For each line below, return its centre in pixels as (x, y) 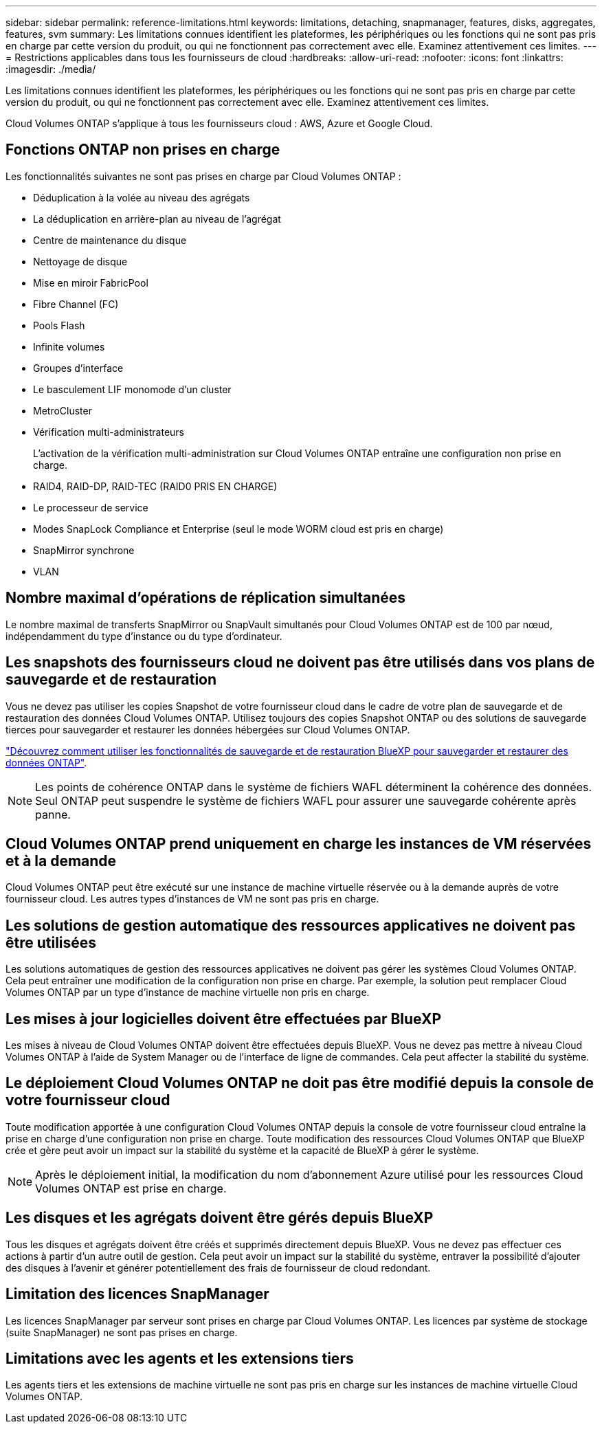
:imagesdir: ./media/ (51, 69)
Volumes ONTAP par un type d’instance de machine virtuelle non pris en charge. (188, 993)
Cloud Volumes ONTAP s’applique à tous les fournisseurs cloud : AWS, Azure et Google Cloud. (219, 123)
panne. (53, 814)
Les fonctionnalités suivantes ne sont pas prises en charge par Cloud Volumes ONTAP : (203, 176)
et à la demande (61, 861)
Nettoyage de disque (80, 261)
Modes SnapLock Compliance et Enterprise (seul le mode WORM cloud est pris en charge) (238, 529)
